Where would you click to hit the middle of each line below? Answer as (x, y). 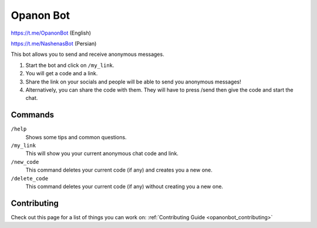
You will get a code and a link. (62, 73)
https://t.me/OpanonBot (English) (51, 33)
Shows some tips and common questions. (76, 137)
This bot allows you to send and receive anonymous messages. (87, 54)
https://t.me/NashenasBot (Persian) (54, 43)
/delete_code (30, 178)
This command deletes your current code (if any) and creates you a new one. (119, 170)
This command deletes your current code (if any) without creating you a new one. (124, 186)
